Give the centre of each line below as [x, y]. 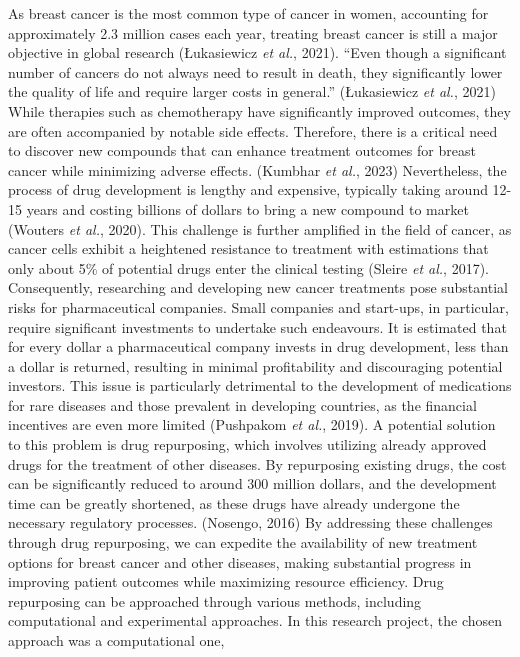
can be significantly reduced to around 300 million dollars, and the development [252, 483]
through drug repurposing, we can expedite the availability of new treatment [243, 542]
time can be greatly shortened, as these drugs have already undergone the [234, 502]
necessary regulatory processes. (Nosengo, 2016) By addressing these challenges [250, 522]
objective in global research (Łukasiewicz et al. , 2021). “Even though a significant [257, 52]
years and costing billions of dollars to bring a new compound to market [247, 208]
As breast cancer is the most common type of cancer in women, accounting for [248, 13]
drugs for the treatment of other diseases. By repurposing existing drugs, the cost [257, 463]
